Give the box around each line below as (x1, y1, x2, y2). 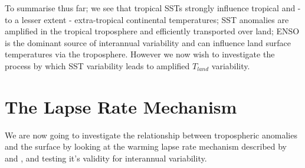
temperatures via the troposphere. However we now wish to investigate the (5, 48, 275, 60)
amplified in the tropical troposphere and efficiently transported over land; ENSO (5, 25, 300, 37)
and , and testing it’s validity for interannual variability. (5, 151, 207, 164)
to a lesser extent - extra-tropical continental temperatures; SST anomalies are (5, 13, 289, 25)
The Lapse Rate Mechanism (5, 94, 237, 118)
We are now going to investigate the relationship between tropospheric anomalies (5, 128, 297, 141)
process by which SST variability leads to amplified (5, 59, 190, 72)
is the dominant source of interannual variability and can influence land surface (5, 36, 291, 49)
